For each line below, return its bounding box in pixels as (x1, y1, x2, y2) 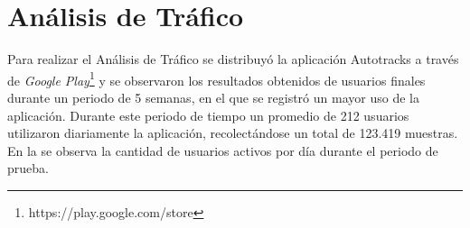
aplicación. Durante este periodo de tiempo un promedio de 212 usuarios (7, 105, 409, 124)
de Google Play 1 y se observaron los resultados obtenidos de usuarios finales (7, 68, 426, 89)
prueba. (7, 159, 49, 178)
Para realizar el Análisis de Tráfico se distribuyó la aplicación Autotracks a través (7, 50, 459, 68)
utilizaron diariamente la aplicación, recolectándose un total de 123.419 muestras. (7, 123, 458, 142)
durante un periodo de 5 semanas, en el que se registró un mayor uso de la (7, 87, 419, 106)
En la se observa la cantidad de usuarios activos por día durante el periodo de (7, 141, 438, 160)
